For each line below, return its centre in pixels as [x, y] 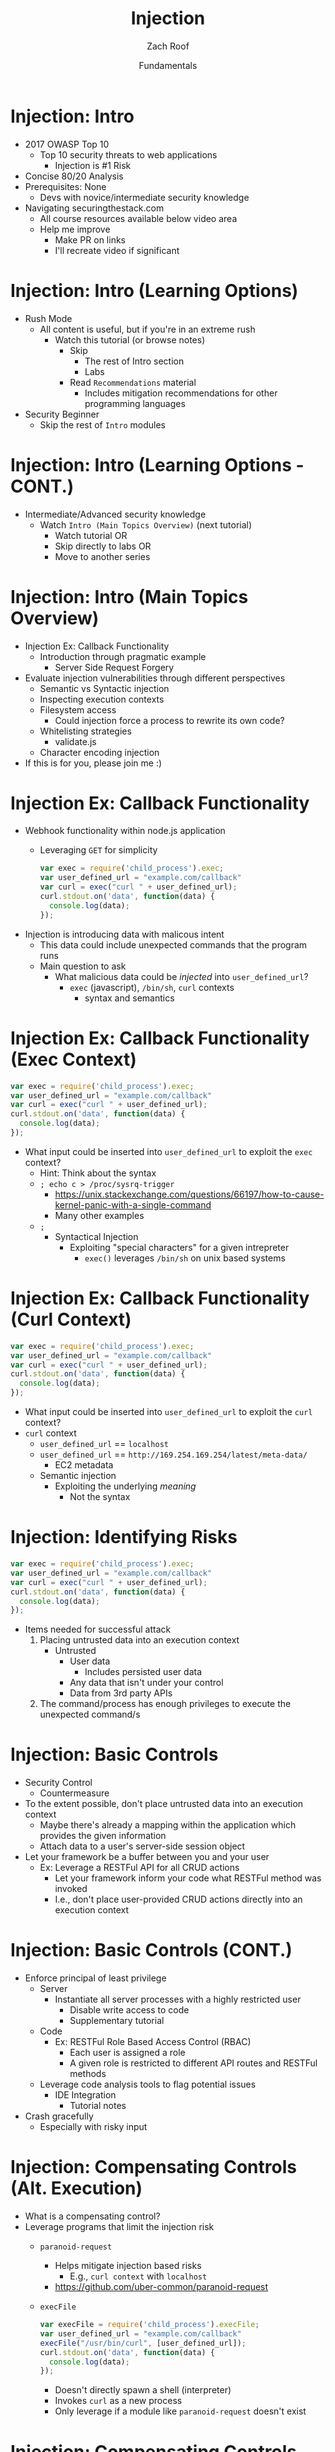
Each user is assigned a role [127, 2053]
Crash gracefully [59, 2116]
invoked [71, 1889]
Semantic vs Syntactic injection [104, 688]
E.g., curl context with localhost [138, 2276]
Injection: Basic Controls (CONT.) [151, 1950]
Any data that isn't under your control [146, 1683]
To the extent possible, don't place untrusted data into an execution [164, 1804]
